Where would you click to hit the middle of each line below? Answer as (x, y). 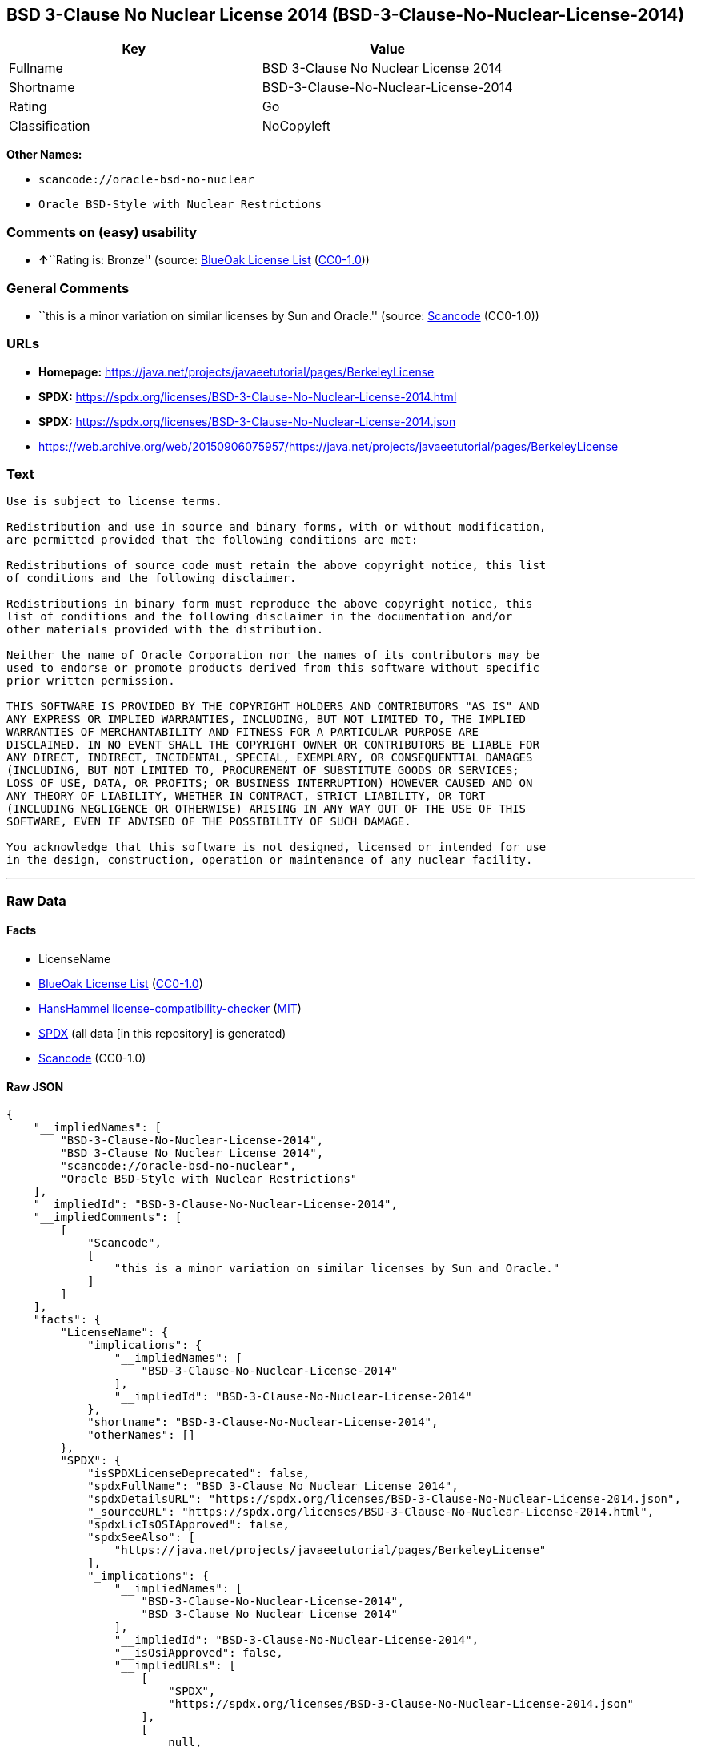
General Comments (68, 288)
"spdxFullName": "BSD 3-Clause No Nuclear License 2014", (273, 1486)
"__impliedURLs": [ (175, 1666)
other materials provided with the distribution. (165, 630)
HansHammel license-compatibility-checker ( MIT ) (170, 1009)
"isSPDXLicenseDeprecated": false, (199, 1474)
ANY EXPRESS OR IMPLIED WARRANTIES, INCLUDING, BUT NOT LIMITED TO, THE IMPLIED (266, 719)
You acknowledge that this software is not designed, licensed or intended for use (276, 847)
